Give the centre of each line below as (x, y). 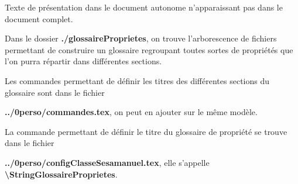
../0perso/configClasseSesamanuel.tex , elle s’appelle (107, 162)
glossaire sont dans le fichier (55, 92)
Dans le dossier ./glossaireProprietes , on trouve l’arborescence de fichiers (141, 38)
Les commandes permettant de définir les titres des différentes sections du (137, 80)
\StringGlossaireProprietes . (61, 174)
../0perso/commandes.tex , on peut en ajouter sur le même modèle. (131, 112)
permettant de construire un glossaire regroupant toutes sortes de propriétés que (149, 49)
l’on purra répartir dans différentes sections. (83, 61)
